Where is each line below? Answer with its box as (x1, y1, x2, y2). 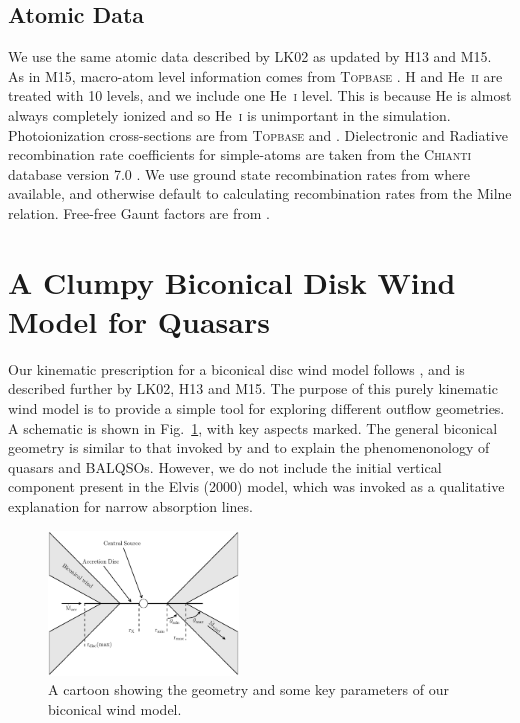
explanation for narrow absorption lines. (8, 496, 253, 517)
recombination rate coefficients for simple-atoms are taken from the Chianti (8, 144, 472, 165)
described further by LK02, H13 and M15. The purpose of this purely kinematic (8, 378, 498, 399)
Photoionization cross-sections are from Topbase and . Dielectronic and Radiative (8, 124, 508, 145)
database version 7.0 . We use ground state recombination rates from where (8, 163, 470, 184)
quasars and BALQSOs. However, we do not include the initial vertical (8, 456, 442, 477)
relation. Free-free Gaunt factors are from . (8, 202, 270, 223)
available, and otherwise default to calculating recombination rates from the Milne (8, 183, 512, 204)
